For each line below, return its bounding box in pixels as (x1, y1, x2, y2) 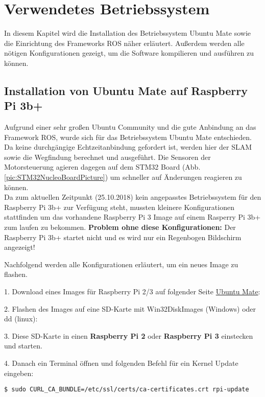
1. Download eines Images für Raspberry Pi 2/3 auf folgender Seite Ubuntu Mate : (4, 286, 260, 296)
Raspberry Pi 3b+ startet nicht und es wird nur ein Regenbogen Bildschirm (4, 231, 242, 242)
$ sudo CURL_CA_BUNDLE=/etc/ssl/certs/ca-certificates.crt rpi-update (4, 386, 249, 393)
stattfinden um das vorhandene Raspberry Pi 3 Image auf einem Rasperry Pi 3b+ (4, 212, 261, 222)
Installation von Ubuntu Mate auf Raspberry (4, 82, 248, 98)
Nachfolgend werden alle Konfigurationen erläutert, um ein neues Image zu (4, 259, 238, 269)
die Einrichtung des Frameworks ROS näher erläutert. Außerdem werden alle (4, 37, 245, 48)
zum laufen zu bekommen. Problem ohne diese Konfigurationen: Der (4, 222, 236, 232)
